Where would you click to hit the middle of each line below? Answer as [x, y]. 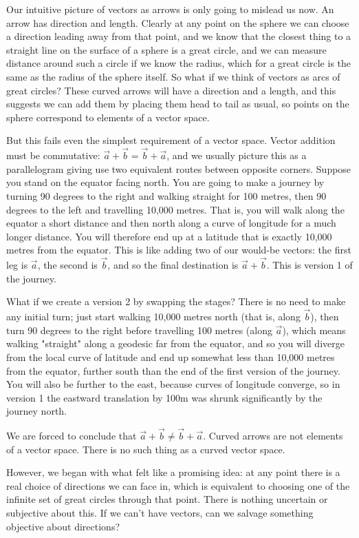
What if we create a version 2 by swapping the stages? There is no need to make [176, 301]
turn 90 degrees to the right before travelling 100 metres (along [139, 330]
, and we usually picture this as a [237, 155]
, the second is [67, 265]
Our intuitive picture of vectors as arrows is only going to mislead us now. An [170, 9]
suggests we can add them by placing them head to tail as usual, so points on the [178, 104]
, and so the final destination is [173, 265]
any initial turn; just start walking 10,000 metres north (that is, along [153, 317]
